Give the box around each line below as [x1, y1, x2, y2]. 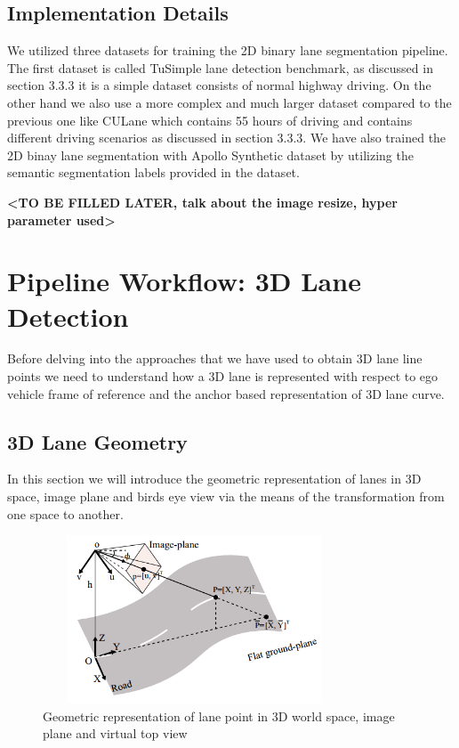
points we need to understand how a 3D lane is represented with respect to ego [7, 367, 439, 386]
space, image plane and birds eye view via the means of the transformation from [7, 487, 445, 506]
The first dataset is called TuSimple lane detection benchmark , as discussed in [7, 58, 433, 77]
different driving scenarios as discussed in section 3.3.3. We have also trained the [7, 128, 447, 147]
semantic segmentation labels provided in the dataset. [7, 163, 300, 182]
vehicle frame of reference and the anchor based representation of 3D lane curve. [7, 384, 445, 402]
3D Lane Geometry [7, 427, 188, 455]
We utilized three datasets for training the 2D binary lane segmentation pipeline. [7, 41, 448, 60]
